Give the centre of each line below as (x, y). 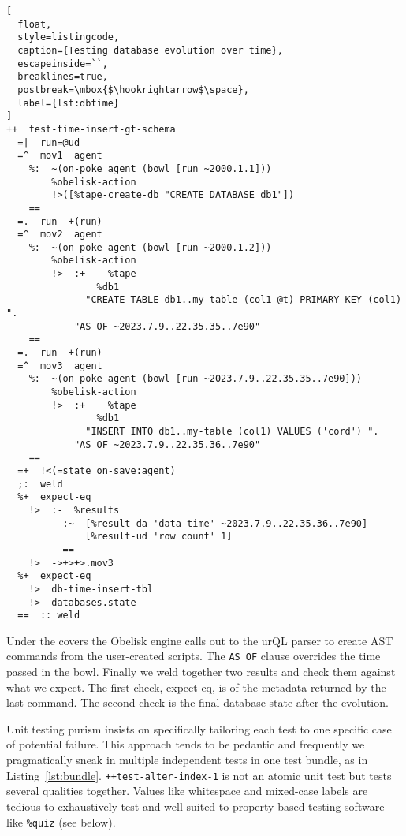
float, (35, 24)
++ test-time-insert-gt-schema (91, 129)
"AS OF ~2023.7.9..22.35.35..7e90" (167, 326)
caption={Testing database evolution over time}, (150, 50)
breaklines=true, (63, 77)
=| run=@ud (49, 142)
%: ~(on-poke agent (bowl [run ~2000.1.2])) (150, 247)
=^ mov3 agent (60, 366)
